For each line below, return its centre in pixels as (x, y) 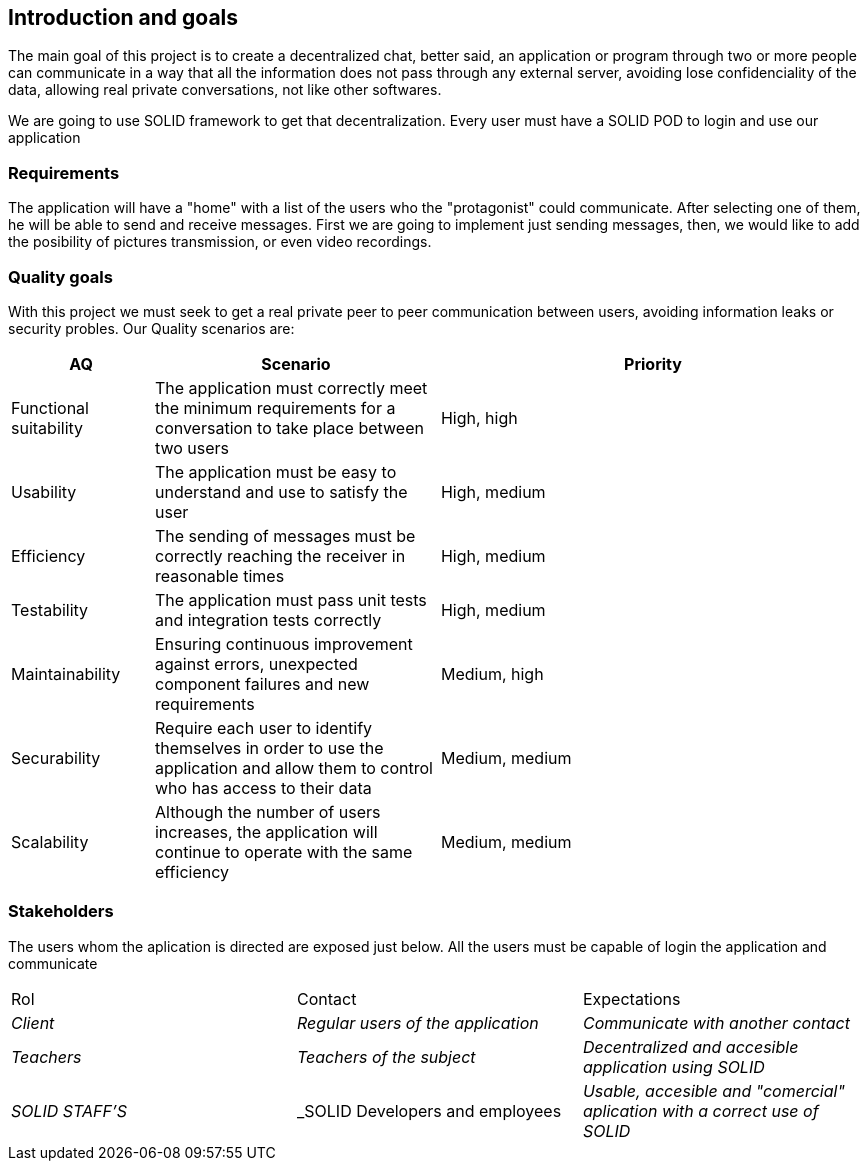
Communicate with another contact (716, 1022)
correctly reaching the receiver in (280, 555)
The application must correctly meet (291, 387)
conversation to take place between (289, 427)
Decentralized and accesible (690, 1046)
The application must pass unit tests (290, 599)
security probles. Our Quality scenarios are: (151, 328)
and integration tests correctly (268, 619)
